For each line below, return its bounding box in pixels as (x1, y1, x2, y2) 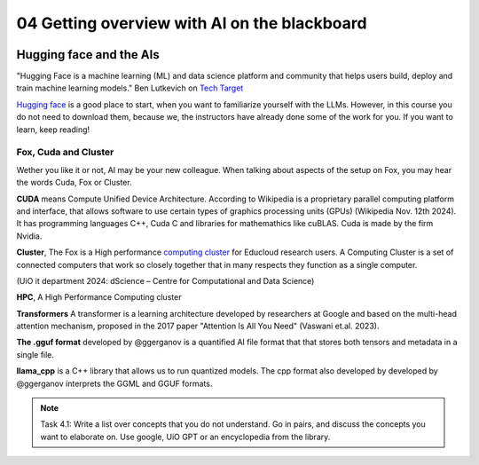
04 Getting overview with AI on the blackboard (16, 13, 367, 33)
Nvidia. (16, 231, 43, 241)
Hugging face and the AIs (16, 47, 160, 62)
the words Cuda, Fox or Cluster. (16, 177, 132, 188)
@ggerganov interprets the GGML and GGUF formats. (16, 378, 213, 389)
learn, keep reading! (16, 124, 90, 135)
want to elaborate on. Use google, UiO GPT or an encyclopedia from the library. (40, 431, 331, 442)
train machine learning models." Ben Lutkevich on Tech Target (16, 83, 244, 93)
